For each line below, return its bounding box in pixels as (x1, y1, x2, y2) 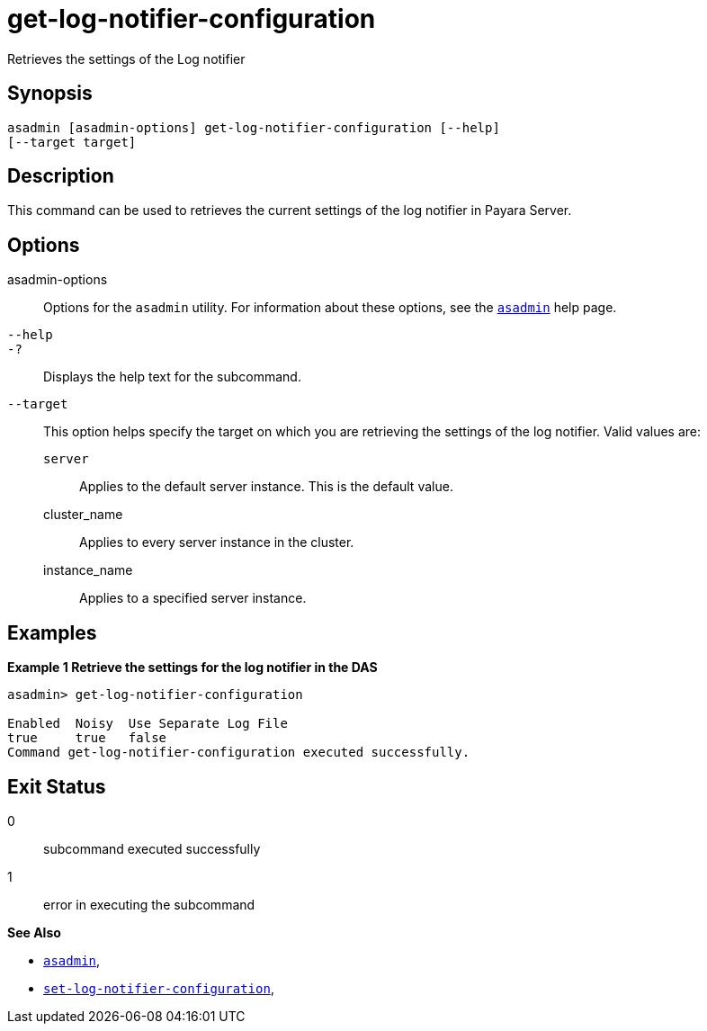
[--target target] (7, 134, 137, 149)
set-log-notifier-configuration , (43, 980, 274, 996)
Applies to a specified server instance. (79, 590, 307, 606)
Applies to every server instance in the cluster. (79, 534, 354, 551)
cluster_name (43, 507, 123, 523)
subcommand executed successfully (43, 840, 261, 856)
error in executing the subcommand (43, 896, 255, 912)
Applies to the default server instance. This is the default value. (79, 479, 453, 495)
